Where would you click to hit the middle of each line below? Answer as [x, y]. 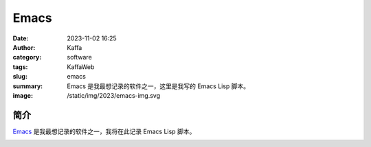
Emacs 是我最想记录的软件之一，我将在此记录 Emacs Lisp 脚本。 [104, 131]
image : [23, 95]
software [79, 57]
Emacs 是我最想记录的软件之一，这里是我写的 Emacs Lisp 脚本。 [158, 86]
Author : [24, 47]
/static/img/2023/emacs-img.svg [114, 95]
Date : [21, 38]
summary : [28, 86]
